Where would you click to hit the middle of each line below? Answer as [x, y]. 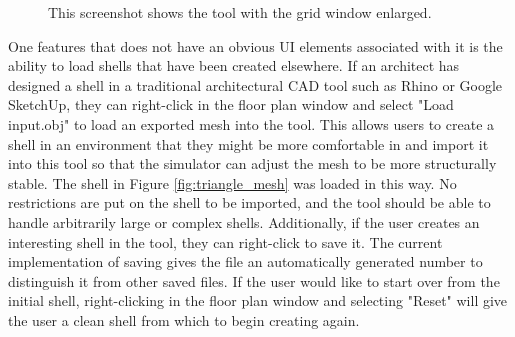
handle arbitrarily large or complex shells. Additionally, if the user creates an [244, 221]
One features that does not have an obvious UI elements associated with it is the [255, 45]
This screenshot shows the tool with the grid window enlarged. [240, 12]
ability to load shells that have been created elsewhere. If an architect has [234, 65]
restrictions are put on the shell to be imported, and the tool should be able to [249, 202]
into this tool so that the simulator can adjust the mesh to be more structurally [252, 163]
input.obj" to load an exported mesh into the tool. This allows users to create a [251, 123]
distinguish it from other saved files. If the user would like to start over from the [254, 280]
